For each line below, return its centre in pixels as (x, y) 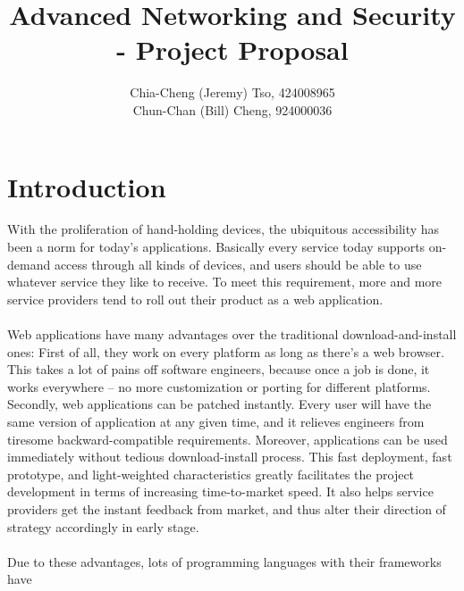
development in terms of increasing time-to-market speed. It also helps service (220, 491)
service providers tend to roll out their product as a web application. (195, 299)
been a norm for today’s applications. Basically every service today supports (216, 247)
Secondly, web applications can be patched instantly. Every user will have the (219, 404)
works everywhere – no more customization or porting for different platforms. (219, 386)
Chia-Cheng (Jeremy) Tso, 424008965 (232, 92)
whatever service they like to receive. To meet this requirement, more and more (225, 282)
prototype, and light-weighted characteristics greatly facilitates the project (211, 474)
